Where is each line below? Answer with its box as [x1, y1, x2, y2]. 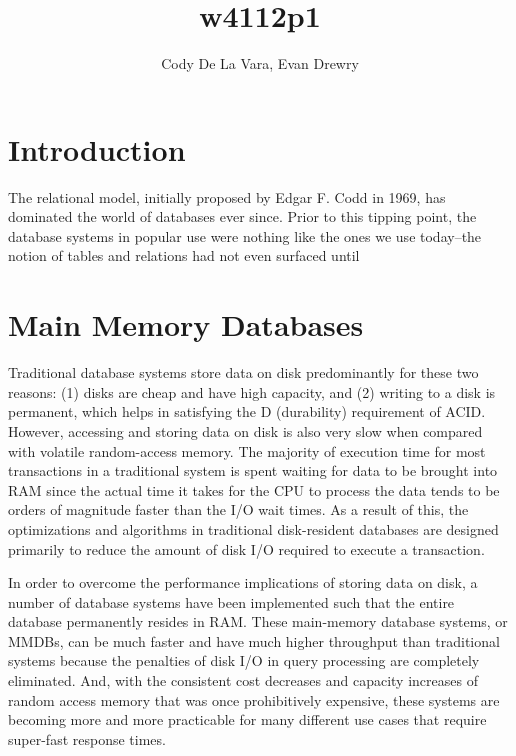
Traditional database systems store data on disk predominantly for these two [8, 362, 479, 383]
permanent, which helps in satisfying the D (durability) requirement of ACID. [8, 401, 486, 422]
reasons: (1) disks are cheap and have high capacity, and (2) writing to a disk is [8, 381, 496, 402]
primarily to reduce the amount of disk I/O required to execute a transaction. [8, 538, 485, 559]
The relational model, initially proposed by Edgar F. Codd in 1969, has [8, 186, 446, 207]
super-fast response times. [8, 728, 166, 749]
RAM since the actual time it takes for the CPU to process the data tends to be [8, 479, 500, 500]
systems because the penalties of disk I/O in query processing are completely [8, 650, 480, 671]
